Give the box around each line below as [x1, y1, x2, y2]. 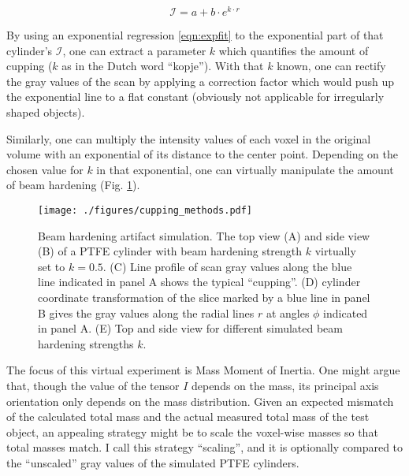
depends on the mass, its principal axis [191, 377, 379, 394]
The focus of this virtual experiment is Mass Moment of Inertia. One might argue [6, 362, 400, 378]
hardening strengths [38, 335, 134, 351]
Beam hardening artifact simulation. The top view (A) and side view [38, 227, 370, 244]
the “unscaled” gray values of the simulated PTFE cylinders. [6, 454, 299, 470]
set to [38, 258, 65, 274]
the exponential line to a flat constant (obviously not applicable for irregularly [6, 88, 385, 105]
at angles [266, 304, 310, 321]
